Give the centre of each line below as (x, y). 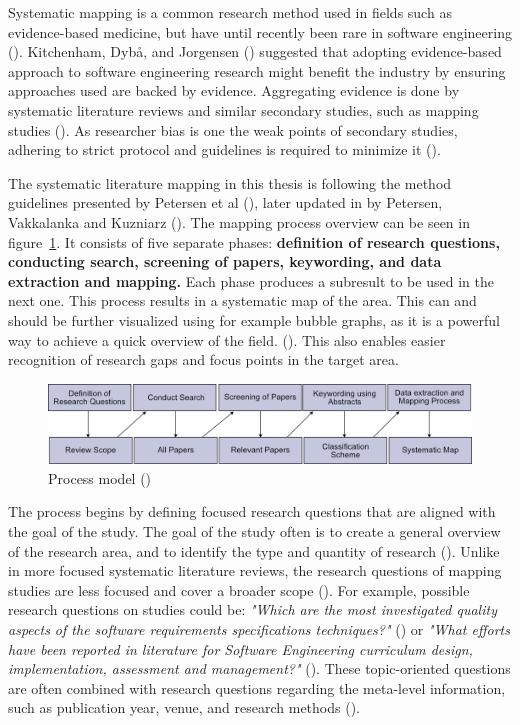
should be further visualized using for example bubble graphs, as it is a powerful (254, 319)
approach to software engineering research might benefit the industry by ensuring (257, 70)
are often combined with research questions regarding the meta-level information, (257, 687)
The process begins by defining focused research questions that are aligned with (252, 511)
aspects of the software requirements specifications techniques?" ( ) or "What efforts (259, 628)
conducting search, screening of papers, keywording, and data (225, 261)
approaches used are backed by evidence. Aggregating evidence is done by (234, 90)
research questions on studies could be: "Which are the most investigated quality (252, 609)
